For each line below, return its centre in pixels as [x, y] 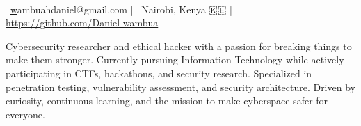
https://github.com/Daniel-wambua [82, 23]
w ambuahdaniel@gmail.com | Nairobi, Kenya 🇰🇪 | [121, 9]
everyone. [25, 114]
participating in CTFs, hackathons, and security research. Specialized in [159, 73]
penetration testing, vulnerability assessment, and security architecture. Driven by [180, 87]
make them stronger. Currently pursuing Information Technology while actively [175, 60]
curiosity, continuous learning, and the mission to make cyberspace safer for [167, 101]
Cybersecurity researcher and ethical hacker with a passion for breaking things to [179, 46]
